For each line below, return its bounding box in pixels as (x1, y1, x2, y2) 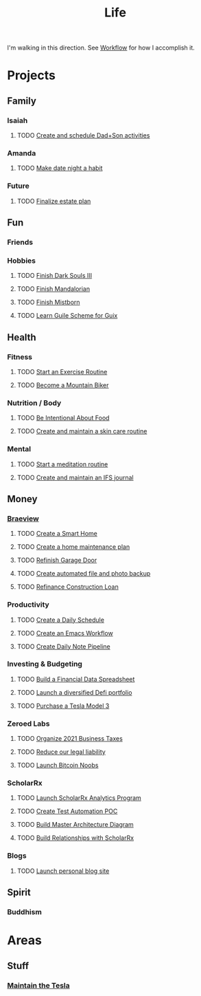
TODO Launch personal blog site (16, 867, 110, 875)
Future (7, 181, 29, 191)
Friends (7, 237, 33, 247)
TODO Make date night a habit (16, 164, 103, 173)
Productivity (7, 600, 49, 609)
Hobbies (7, 256, 36, 266)
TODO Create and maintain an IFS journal (16, 473, 134, 481)
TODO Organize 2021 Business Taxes (16, 735, 123, 743)
